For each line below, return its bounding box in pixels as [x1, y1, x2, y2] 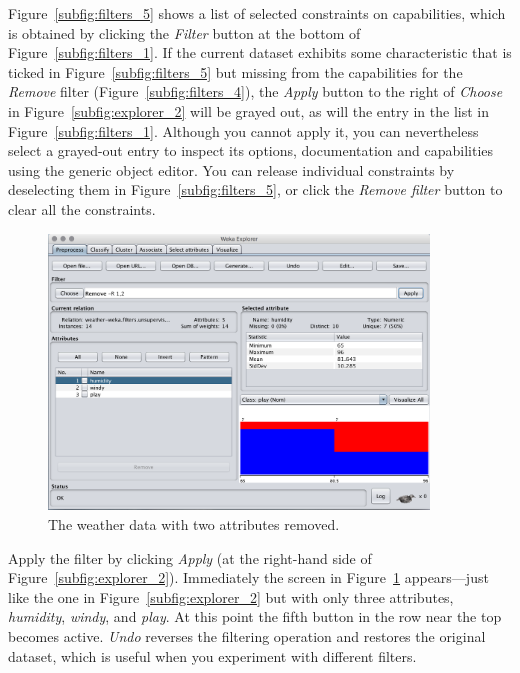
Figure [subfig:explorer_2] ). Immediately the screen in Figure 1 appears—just [8, 567, 489, 588]
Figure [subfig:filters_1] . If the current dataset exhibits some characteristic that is [8, 42, 512, 63]
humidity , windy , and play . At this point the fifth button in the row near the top [8, 606, 502, 627]
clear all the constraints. [8, 198, 156, 219]
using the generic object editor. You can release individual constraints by [8, 159, 455, 180]
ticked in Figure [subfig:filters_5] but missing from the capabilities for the [8, 61, 463, 82]
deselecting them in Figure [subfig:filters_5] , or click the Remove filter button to [8, 179, 503, 200]
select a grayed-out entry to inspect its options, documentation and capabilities [8, 140, 494, 161]
